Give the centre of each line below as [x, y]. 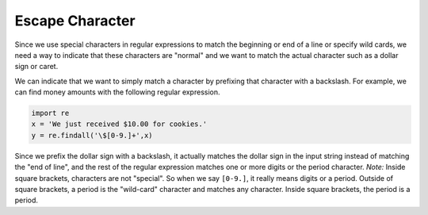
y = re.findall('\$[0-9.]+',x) [92, 135]
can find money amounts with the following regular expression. [118, 92]
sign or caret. [36, 67]
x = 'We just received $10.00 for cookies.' [119, 124]
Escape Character [75, 21]
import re [50, 113]
